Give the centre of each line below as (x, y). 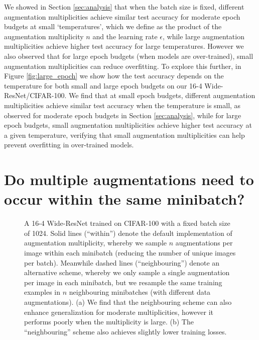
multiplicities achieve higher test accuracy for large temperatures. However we (124, 46)
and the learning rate (125, 36)
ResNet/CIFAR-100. (35, 95)
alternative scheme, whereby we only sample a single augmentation (127, 272)
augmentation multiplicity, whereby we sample (96, 243)
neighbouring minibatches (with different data (140, 292)
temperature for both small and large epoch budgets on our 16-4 (103, 85)
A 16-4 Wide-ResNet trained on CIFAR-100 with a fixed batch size (127, 223)
